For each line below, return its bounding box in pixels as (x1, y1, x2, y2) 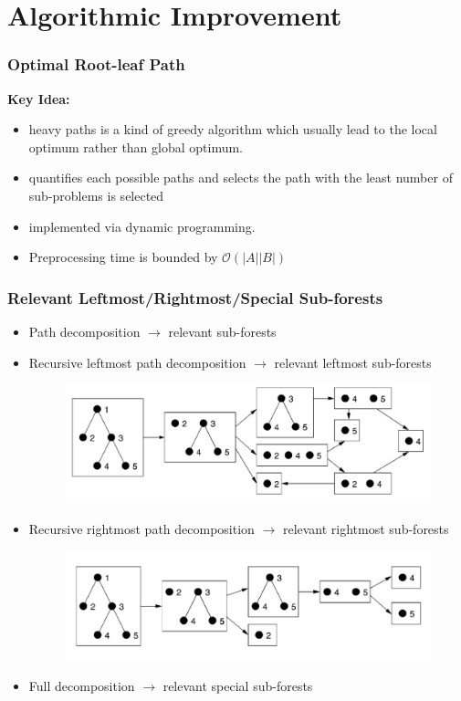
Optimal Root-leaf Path (7, 53, 185, 76)
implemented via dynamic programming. (28, 216, 256, 235)
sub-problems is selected (28, 185, 164, 204)
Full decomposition (28, 675, 135, 695)
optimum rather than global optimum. (28, 137, 244, 156)
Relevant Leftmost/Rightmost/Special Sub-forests (7, 286, 383, 309)
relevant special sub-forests (162, 675, 313, 695)
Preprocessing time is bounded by (28, 247, 218, 267)
